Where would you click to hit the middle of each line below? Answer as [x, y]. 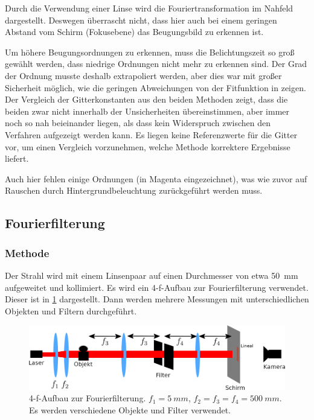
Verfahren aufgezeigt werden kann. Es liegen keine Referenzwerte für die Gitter [151, 134]
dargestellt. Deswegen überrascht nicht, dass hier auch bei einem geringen [141, 20]
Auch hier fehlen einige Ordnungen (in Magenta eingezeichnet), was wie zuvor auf [156, 178]
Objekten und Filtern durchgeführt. [71, 310]
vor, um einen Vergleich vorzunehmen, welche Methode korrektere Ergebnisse [148, 146]
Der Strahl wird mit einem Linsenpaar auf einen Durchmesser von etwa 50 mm [152, 275]
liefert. [17, 158]
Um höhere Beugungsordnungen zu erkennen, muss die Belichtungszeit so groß [150, 52]
